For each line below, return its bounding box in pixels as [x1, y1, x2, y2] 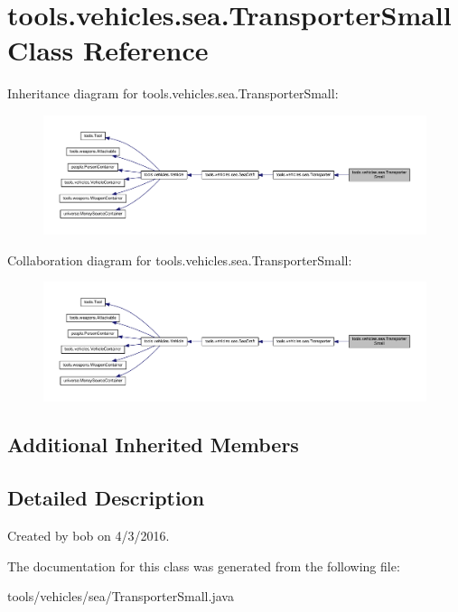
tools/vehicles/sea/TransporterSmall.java [7, 587, 234, 606]
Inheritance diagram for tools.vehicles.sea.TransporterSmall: [7, 84, 339, 103]
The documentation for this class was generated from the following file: [7, 556, 400, 575]
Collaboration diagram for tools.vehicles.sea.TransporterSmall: [7, 250, 352, 269]
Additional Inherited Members [7, 431, 299, 459]
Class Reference [7, 32, 209, 69]
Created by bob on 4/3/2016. [7, 526, 170, 545]
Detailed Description [7, 484, 205, 512]
